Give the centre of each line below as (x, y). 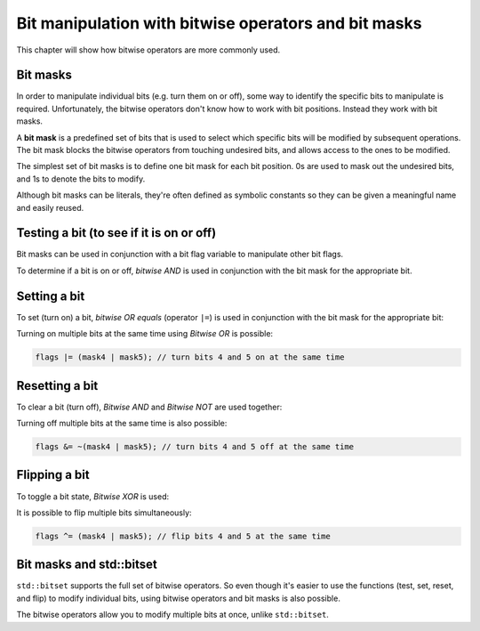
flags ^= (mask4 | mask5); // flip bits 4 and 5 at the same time (183, 536)
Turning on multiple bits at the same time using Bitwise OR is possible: (145, 334)
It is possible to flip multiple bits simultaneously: (104, 513)
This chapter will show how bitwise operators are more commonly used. (148, 50)
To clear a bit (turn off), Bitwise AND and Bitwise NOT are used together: (149, 407)
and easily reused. (50, 207)
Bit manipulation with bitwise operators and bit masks (219, 23)
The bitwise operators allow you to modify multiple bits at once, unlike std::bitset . (172, 615)
